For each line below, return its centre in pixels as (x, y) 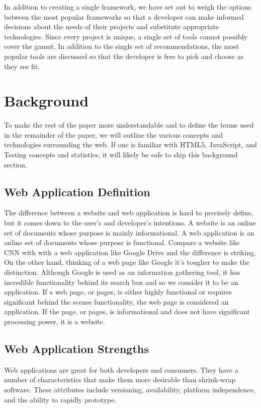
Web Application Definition (77, 191)
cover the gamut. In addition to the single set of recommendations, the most (122, 46)
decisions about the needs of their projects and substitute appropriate (111, 26)
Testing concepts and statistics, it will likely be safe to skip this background (121, 155)
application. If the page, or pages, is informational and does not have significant (127, 311)
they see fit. (22, 66)
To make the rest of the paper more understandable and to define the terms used (129, 125)
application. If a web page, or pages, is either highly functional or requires (118, 292)
